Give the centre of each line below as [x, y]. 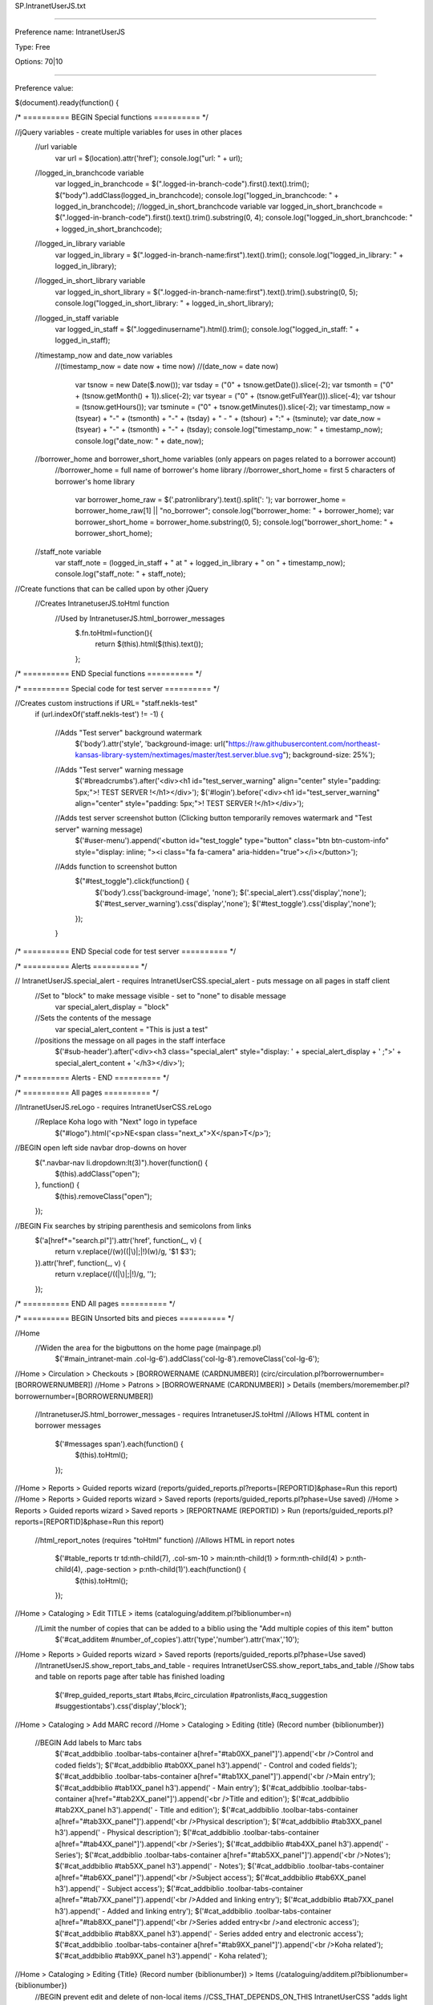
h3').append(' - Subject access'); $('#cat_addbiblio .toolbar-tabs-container [179, 1889]
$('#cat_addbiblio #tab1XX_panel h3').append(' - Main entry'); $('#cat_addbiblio [187, 1788]
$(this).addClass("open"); [97, 1173]
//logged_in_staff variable [77, 318]
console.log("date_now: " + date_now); [140, 440]
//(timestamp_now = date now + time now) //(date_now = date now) [167, 367]
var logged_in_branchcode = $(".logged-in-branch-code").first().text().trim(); [182, 184]
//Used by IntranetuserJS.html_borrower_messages [140, 618]
